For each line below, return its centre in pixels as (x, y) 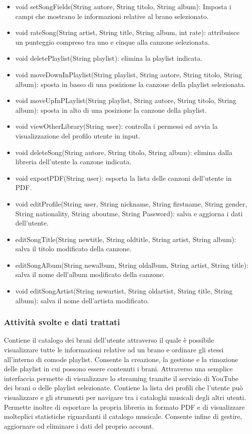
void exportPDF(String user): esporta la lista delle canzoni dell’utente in (123, 178)
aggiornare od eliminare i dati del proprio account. (79, 425)
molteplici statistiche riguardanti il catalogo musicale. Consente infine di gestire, (123, 416)
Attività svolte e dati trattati (62, 322)
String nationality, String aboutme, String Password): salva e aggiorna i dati (129, 213)
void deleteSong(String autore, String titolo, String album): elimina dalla (124, 152)
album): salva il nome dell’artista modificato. (82, 300)
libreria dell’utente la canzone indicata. (73, 162)
